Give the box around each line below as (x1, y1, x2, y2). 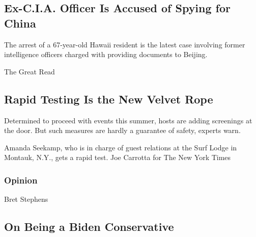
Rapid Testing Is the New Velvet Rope (4, 91, 213, 107)
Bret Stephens (4, 194, 48, 204)
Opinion (4, 173, 38, 186)
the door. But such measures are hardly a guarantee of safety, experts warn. (4, 125, 241, 136)
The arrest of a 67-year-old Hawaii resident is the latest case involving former (4, 39, 245, 49)
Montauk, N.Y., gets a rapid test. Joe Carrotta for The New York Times (4, 152, 231, 163)
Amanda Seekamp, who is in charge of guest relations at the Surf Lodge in (4, 142, 237, 152)
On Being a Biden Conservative (4, 219, 174, 234)
